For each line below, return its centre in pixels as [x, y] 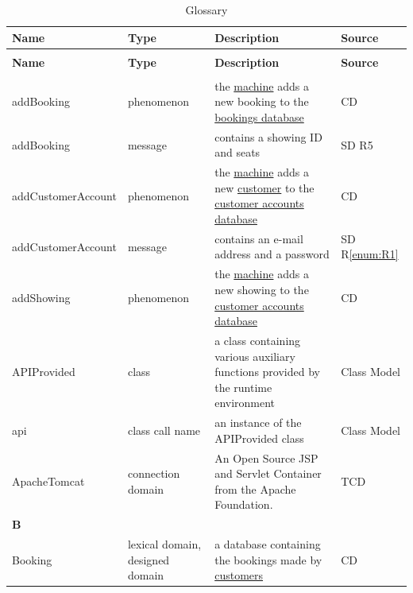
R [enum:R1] [370, 254]
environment [245, 403]
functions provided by [267, 372]
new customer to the [264, 187]
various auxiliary [255, 356]
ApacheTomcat [48, 481]
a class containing [258, 340]
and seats [237, 152]
